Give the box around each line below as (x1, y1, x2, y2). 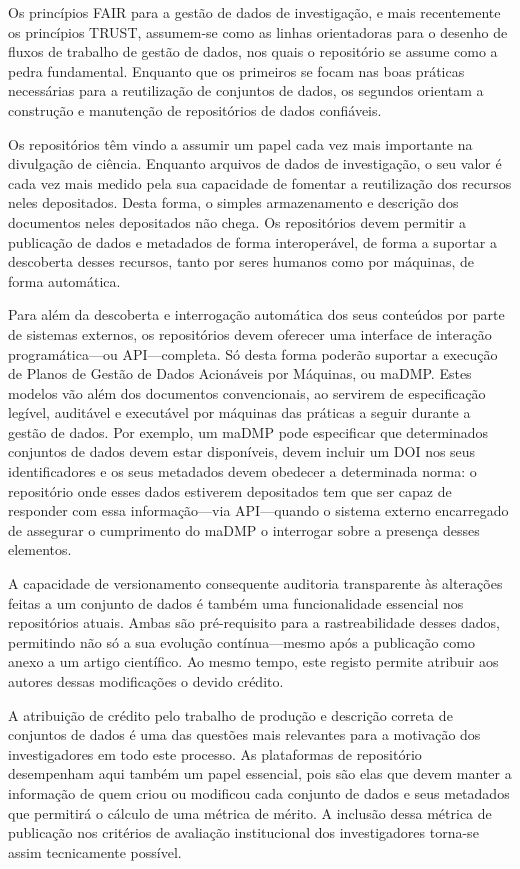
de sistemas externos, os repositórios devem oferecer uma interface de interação (8, 323, 492, 344)
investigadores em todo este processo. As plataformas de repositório (8, 743, 422, 764)
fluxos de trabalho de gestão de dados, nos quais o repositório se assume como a (8, 41, 498, 62)
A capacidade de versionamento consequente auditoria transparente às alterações (8, 573, 503, 594)
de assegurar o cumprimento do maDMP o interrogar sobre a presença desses (8, 519, 480, 540)
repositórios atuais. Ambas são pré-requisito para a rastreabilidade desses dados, (8, 612, 500, 633)
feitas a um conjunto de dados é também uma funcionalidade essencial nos (8, 592, 464, 613)
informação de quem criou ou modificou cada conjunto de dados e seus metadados (8, 782, 510, 803)
